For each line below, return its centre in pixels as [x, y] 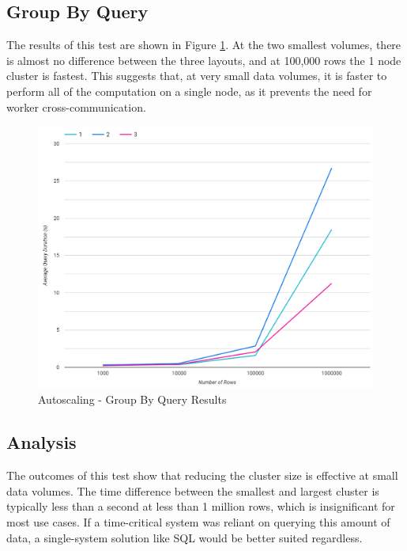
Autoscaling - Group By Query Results [132, 399]
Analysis [41, 442]
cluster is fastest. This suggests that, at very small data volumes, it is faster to [197, 76]
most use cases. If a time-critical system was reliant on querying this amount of [198, 522]
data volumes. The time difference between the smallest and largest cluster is [193, 490]
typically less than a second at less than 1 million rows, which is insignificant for [201, 506]
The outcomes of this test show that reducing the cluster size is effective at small [202, 475]
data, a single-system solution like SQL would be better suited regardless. [185, 537]
